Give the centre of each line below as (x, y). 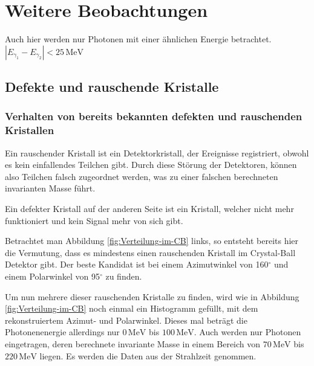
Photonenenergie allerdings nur (62, 332)
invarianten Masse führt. (50, 188)
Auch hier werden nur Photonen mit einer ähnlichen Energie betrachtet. (138, 39)
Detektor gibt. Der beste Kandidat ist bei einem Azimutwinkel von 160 (137, 264)
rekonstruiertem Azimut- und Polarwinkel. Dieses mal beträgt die (126, 320)
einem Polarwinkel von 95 (52, 276)
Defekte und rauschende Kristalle (112, 87)
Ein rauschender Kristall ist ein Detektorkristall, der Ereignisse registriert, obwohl (157, 152)
